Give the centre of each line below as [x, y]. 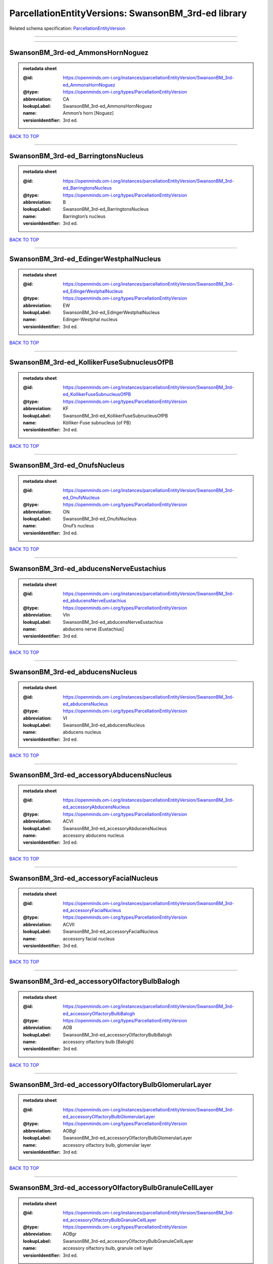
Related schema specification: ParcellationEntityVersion [67, 28]
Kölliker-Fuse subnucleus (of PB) [97, 423]
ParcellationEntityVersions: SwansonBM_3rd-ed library [128, 13]
